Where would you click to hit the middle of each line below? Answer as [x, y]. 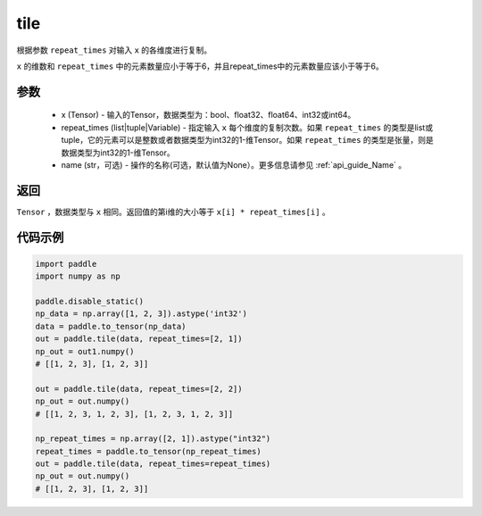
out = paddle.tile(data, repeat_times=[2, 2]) [139, 389]
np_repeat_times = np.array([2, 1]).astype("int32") [153, 439]
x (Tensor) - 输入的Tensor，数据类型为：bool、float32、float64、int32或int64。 [208, 115]
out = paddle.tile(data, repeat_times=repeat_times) [153, 464]
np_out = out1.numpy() [85, 351]
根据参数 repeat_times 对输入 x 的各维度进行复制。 [114, 50]
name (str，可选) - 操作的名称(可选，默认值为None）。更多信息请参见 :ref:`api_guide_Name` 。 [233, 164]
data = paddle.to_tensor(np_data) [111, 326]
